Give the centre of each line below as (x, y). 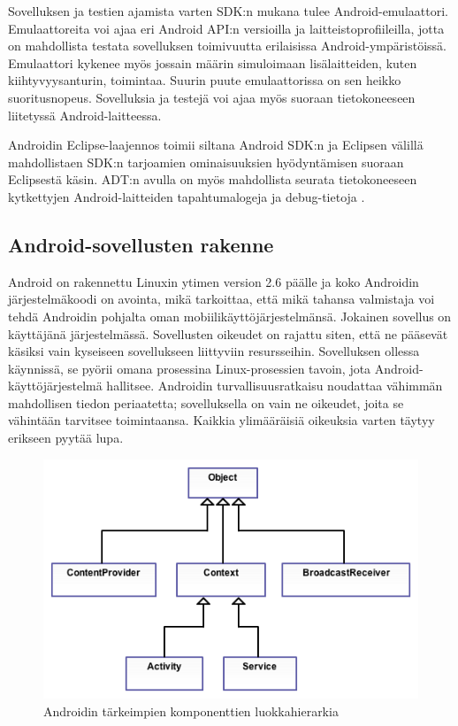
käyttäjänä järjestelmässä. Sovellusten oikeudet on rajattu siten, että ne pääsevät (228, 333)
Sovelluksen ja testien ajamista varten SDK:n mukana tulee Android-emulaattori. (228, 11)
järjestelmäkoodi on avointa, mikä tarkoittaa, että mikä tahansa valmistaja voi (221, 299)
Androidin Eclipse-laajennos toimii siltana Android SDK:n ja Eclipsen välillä (216, 145)
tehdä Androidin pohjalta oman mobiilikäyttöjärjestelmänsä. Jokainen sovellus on (230, 316)
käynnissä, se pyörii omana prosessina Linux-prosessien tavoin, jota (190, 368)
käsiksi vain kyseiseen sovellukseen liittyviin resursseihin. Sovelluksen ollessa (214, 351)
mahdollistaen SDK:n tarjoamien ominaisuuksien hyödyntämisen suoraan (206, 162)
